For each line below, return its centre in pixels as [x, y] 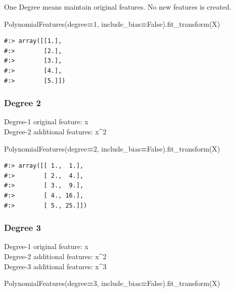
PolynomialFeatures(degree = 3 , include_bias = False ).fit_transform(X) [112, 283]
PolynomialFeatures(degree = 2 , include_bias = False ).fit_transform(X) [112, 148]
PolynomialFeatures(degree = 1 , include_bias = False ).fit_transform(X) [112, 23]
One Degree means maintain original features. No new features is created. [118, 7]
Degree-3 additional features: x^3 [55, 266]
